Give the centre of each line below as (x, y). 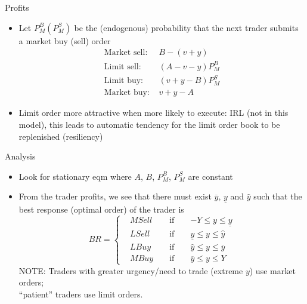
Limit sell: (123, 67)
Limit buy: (124, 81)
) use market (272, 270)
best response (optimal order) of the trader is (101, 209)
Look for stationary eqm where (75, 176)
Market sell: (126, 53)
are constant (210, 176)
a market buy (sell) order (65, 40)
